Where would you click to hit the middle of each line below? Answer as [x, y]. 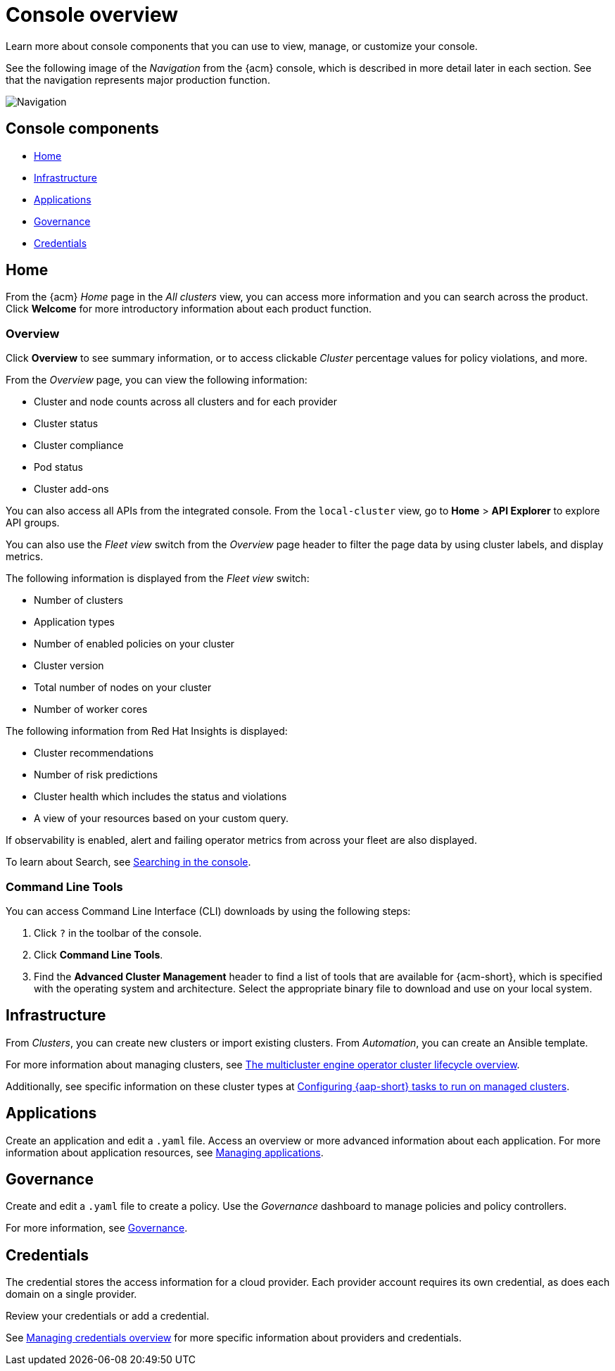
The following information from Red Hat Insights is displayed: [147, 731]
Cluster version [69, 666]
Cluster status [66, 424]
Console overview [92, 15]
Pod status [58, 467]
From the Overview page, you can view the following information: [157, 380]
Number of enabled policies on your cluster [134, 644]
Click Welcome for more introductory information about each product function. [189, 309]
